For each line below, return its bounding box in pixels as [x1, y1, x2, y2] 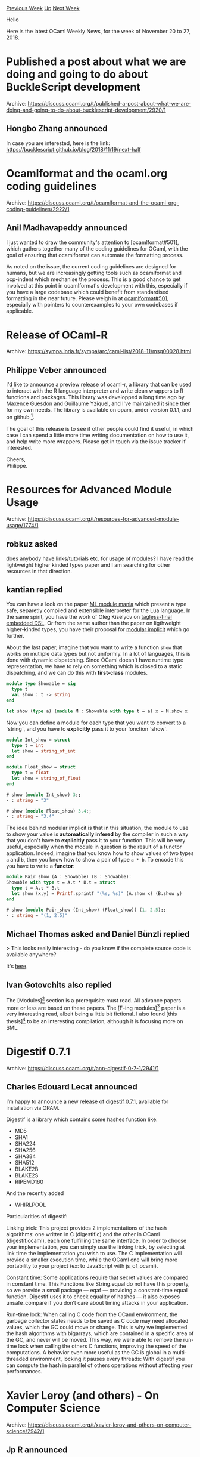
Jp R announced [6, 1445, 68, 1455]
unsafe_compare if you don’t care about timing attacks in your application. [6, 1299, 189, 1306]
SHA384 [14, 1153, 36, 1160]
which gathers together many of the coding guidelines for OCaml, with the [6, 245, 188, 252]
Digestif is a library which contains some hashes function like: [6, 1116, 158, 1123]
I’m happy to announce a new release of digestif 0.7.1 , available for [6, 1098, 169, 1105]
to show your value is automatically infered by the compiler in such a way [6, 831, 189, 838]
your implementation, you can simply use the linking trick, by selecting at [6, 1243, 185, 1251]
